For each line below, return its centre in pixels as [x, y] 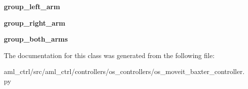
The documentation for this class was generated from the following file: [109, 55]
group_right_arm [35, 22]
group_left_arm [32, 6]
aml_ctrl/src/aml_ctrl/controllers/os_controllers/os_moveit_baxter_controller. [124, 71]
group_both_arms [36, 39]
